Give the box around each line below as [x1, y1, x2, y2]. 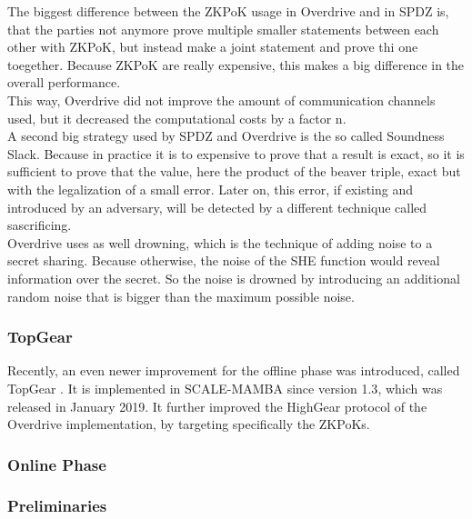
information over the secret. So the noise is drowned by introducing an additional [7, 268, 460, 287]
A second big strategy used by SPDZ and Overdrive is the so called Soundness [7, 126, 445, 145]
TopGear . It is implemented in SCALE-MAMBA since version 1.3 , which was [7, 378, 443, 397]
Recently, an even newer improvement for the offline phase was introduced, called [7, 361, 460, 380]
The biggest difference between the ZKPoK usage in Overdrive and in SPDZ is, [7, 2, 449, 20]
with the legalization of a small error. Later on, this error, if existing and [7, 179, 413, 198]
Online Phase [7, 453, 106, 475]
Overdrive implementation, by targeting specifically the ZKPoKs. [7, 414, 370, 434]
